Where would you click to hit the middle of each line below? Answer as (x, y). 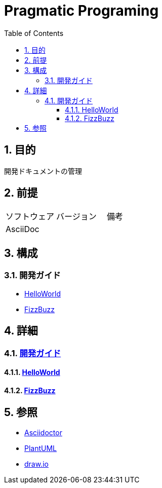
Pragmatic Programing (82, 11)
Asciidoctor (43, 432)
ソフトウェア (30, 217)
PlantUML (41, 448)
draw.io (36, 464)
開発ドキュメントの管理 (43, 171)
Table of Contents (34, 33)
